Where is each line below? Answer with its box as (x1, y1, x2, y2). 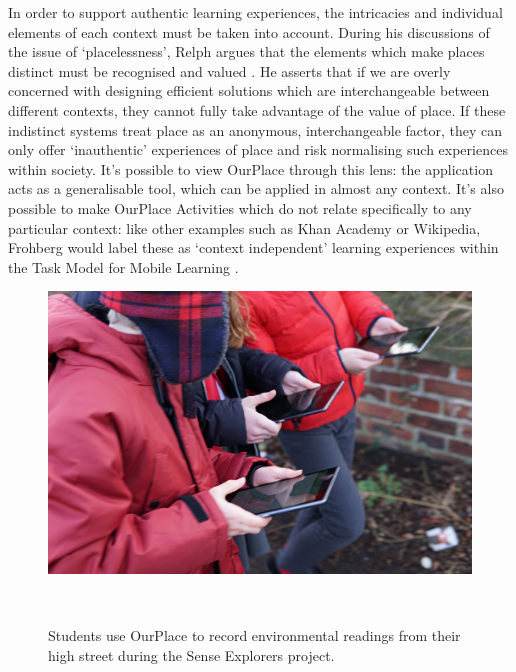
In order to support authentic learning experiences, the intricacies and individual (8, 2, 503, 22)
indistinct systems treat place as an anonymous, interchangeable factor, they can (8, 119, 503, 140)
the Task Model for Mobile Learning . (8, 256, 239, 277)
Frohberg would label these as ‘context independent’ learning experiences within (8, 237, 499, 258)
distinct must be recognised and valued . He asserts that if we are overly (8, 60, 451, 81)
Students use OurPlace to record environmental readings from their (48, 625, 461, 646)
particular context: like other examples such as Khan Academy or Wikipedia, (8, 217, 481, 238)
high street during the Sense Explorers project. (48, 644, 335, 665)
